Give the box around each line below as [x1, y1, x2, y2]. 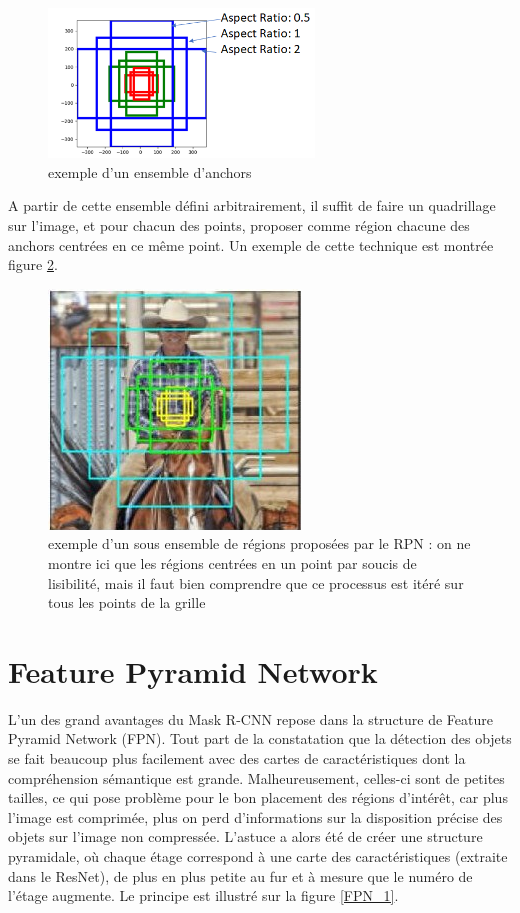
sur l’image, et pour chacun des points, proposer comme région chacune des [8, 214, 470, 235]
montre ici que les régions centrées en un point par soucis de [48, 552, 417, 573]
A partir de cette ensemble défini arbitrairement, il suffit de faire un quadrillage [8, 195, 496, 216]
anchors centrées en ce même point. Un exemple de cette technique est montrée [8, 234, 494, 255]
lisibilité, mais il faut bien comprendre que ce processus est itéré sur [48, 572, 464, 593]
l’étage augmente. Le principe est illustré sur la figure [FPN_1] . [8, 885, 399, 906]
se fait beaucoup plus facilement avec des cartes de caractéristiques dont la [8, 748, 466, 769]
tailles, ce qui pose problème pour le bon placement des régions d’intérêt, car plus [8, 787, 508, 808]
